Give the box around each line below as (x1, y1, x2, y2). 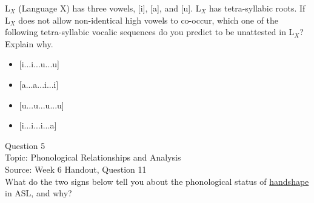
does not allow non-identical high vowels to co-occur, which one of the (18, 13, 279, 26)
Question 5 (5, 139, 45, 151)
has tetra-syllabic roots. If (209, 2, 306, 14)
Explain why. (5, 37, 53, 50)
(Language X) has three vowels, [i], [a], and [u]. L (18, 2, 201, 14)
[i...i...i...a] (19, 119, 57, 131)
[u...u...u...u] (19, 98, 64, 111)
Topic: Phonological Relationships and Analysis (5, 151, 181, 164)
